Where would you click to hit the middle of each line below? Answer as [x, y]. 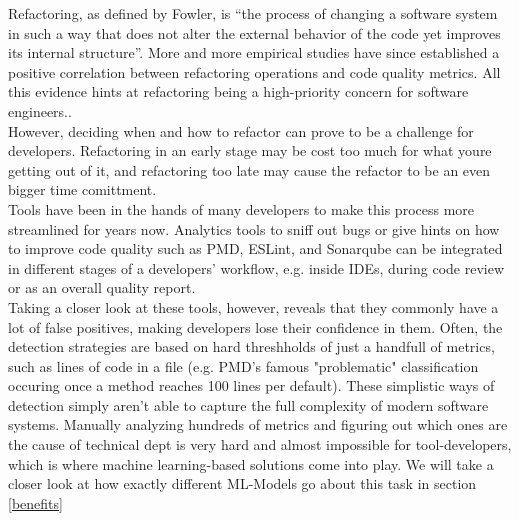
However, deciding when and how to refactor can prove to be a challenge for [241, 130]
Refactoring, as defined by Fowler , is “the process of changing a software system [253, 13]
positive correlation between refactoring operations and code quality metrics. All [254, 71]
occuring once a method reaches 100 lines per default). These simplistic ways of [251, 385]
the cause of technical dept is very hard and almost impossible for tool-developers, [260, 444]
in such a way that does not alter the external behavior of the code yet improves [254, 32]
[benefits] [35, 502]
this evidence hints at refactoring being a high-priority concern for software [238, 91]
